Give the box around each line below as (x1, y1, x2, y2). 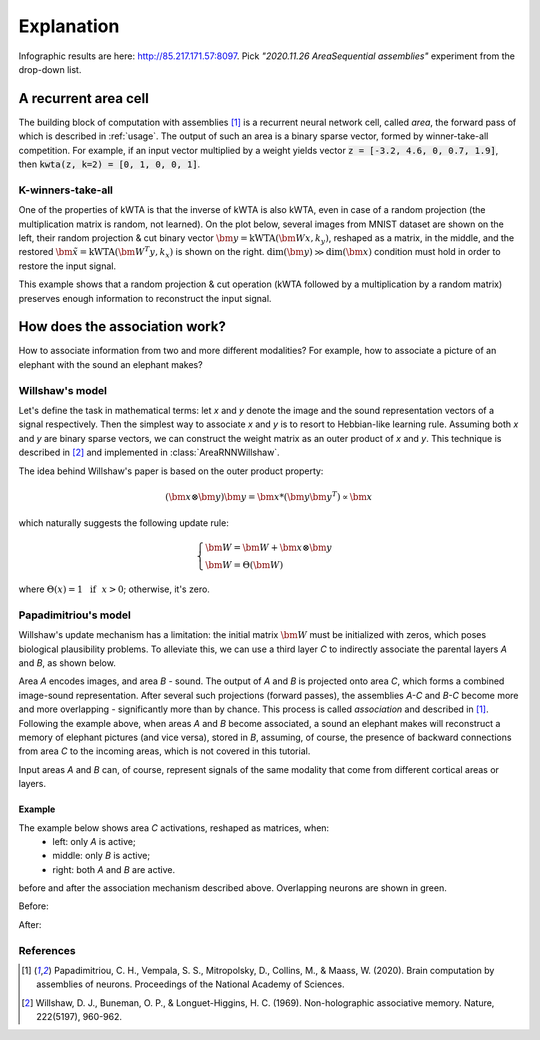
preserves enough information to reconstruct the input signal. (18, 292, 272, 304)
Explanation (18, 15, 120, 37)
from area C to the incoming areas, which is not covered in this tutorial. (18, 745, 311, 757)
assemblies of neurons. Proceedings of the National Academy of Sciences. (36, 978, 345, 990)
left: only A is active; (52, 835, 136, 847)
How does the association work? (18, 318, 227, 335)
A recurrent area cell (18, 90, 149, 107)
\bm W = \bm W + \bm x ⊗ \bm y (205, 542, 332, 554)
